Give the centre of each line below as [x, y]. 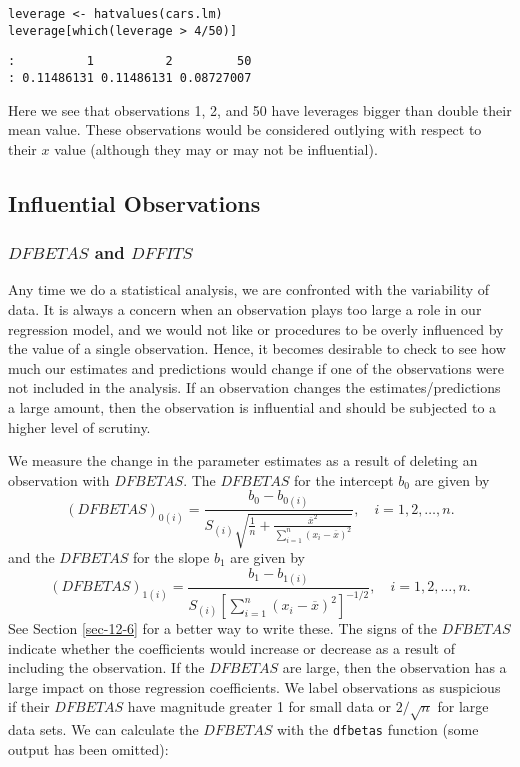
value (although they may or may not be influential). [216, 148]
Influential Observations [134, 202]
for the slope [171, 556]
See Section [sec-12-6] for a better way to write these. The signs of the [222, 628]
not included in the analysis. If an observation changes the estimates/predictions [254, 387]
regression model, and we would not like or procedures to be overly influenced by [256, 328]
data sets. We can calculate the [103, 729]
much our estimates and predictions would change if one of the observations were [256, 367]
